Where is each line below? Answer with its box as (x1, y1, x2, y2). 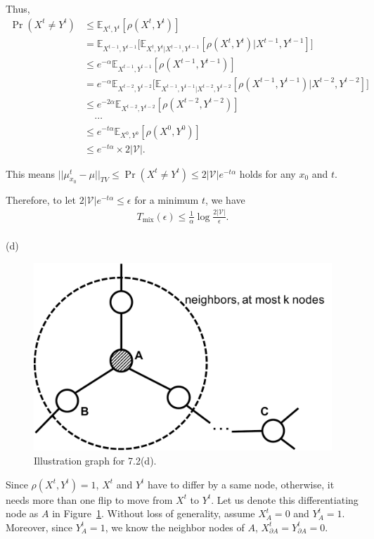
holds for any (239, 166, 296, 181)
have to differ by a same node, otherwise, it (148, 476, 335, 491)
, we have (205, 192, 245, 207)
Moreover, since (6, 519, 73, 534)
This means (6, 166, 56, 181)
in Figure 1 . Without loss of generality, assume (52, 506, 255, 521)
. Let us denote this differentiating (211, 492, 359, 507)
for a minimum (134, 192, 199, 207)
